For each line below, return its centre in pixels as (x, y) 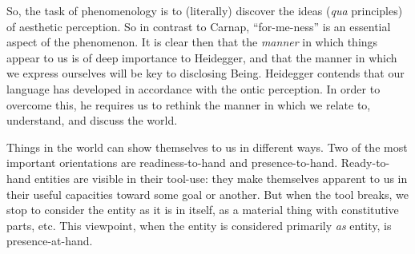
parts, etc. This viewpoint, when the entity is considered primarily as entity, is (199, 225)
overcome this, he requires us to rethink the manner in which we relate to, (189, 104)
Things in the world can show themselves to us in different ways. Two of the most (207, 147)
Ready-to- (365, 163)
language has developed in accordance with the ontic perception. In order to (193, 88)
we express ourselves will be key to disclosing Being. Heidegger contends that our (205, 73)
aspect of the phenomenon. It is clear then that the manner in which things (192, 42)
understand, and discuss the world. (92, 120)
